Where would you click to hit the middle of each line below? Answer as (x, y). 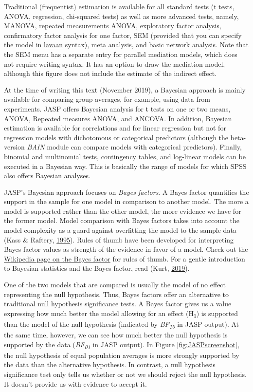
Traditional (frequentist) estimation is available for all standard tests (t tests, (119, 6)
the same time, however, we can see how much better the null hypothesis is (116, 335)
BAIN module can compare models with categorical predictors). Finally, (134, 147)
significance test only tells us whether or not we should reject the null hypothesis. (125, 374)
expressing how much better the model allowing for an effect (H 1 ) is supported (121, 314)
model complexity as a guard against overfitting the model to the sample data (120, 230)
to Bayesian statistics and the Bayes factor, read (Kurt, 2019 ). (97, 268)
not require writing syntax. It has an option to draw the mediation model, (115, 64)
